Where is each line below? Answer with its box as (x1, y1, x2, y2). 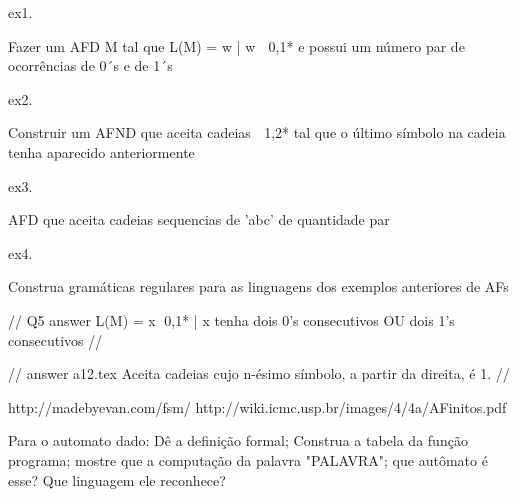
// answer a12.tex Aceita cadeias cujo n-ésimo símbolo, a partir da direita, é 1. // (8, 363, 510, 384)
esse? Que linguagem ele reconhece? (8, 469, 226, 490)
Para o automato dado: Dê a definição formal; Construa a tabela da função (8, 430, 468, 451)
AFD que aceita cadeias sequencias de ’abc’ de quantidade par (8, 209, 390, 230)
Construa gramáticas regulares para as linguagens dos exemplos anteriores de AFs (8, 276, 509, 297)
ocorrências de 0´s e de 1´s (8, 55, 173, 76)
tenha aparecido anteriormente (8, 141, 195, 162)
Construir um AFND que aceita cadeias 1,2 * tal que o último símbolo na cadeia (8, 122, 506, 143)
